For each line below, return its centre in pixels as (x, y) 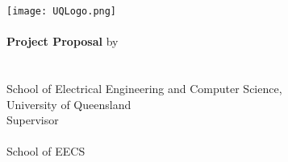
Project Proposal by (63, 41)
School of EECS (46, 151)
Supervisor (33, 120)
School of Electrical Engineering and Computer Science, (144, 89)
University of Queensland (69, 104)
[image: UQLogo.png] (62, 11)
